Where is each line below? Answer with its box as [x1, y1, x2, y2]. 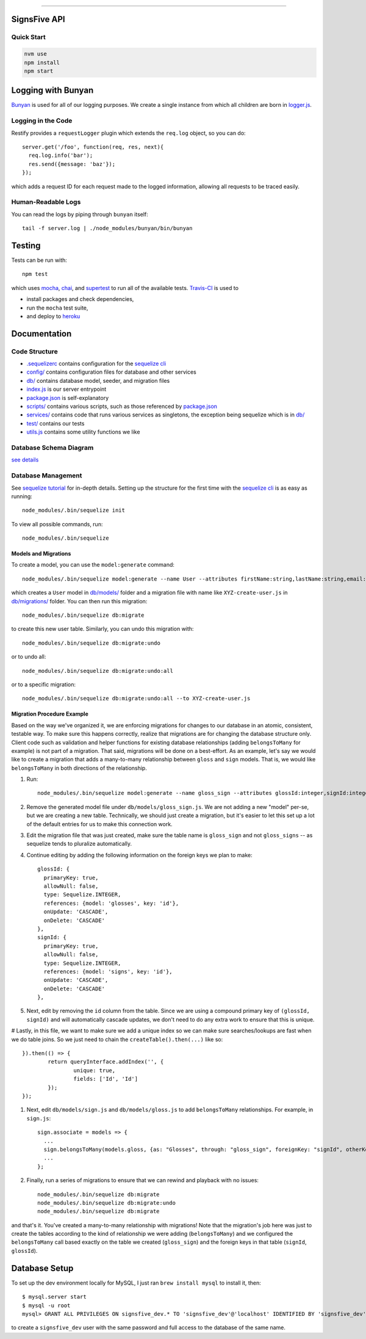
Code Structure [11, 347, 58, 355]
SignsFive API [11, 14, 65, 24]
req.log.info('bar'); [28, 152, 93, 159]
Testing [11, 240, 41, 250]
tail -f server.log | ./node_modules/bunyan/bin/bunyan [22, 225, 193, 232]
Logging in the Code [11, 117, 73, 125]
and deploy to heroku [26, 312, 81, 320]
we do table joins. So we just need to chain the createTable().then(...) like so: [11, 1036, 223, 1043]
